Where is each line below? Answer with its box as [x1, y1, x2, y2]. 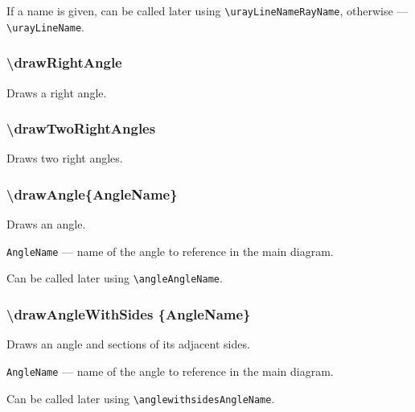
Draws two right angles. [6, 150, 123, 167]
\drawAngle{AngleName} [6, 183, 178, 204]
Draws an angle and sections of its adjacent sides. [6, 336, 250, 352]
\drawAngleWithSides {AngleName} [6, 303, 251, 323]
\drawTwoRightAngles [6, 118, 156, 138]
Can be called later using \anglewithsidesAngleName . [6, 389, 275, 406]
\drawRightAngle [6, 52, 122, 72]
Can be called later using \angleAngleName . [6, 270, 223, 286]
